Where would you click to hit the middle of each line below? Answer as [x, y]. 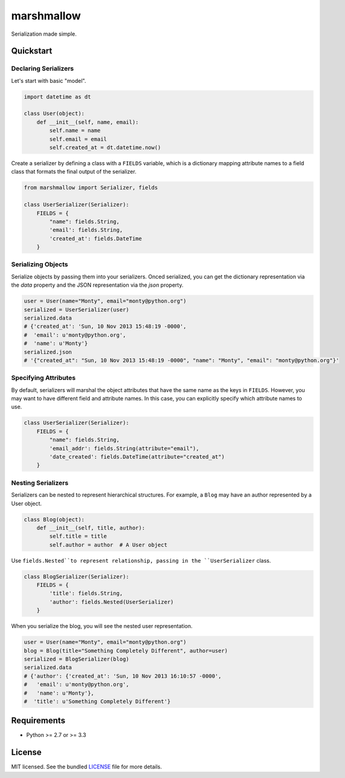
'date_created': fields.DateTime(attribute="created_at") [137, 457]
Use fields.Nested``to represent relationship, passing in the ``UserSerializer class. [141, 560]
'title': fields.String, [86, 593]
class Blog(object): [54, 519]
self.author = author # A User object [108, 545]
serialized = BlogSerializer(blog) [76, 659]
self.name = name [75, 131]
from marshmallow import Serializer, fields [91, 188]
